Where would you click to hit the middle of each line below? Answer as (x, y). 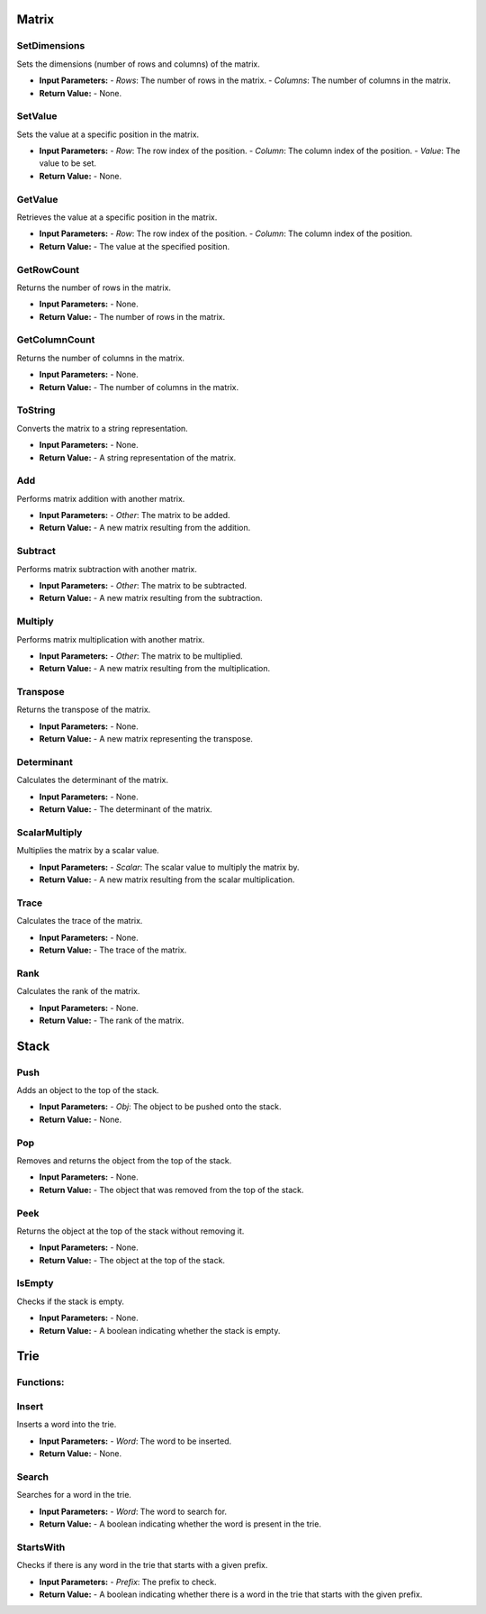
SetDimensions (51, 46)
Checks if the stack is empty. (71, 1301)
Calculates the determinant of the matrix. (92, 780)
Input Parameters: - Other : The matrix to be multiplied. (141, 656)
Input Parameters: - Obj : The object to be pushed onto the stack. (161, 1107)
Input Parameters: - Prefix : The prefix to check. (128, 1582)
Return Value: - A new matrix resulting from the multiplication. (155, 669)
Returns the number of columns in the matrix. (100, 358)
